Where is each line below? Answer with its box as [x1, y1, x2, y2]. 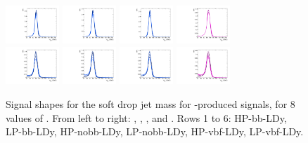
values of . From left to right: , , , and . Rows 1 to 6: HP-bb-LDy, [6, 110, 287, 125]
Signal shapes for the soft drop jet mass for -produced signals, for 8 [6, 97, 295, 111]
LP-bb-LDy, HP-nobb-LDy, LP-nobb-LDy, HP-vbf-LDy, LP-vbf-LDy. [6, 124, 304, 139]
